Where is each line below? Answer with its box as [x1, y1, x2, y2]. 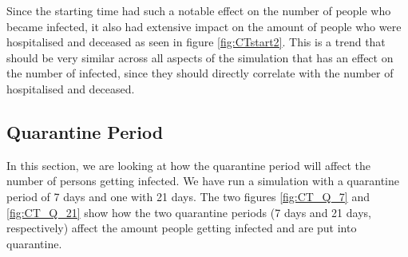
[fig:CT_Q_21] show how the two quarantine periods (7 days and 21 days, [6, 204, 371, 220]
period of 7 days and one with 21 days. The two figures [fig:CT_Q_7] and [6, 188, 370, 204]
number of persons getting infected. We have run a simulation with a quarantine [6, 172, 399, 189]
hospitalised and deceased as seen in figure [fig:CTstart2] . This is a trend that [6, 34, 386, 50]
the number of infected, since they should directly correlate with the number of [6, 65, 394, 81]
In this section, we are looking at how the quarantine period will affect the [6, 156, 371, 173]
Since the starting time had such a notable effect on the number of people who [6, 2, 391, 18]
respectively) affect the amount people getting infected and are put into [6, 219, 357, 236]
